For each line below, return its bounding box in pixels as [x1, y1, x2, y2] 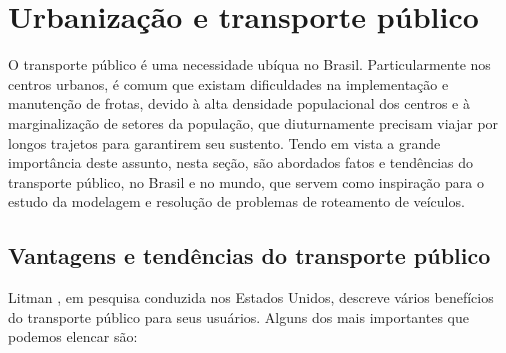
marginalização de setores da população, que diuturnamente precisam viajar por [8, 112, 499, 133]
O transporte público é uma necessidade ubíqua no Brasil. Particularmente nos [8, 54, 491, 75]
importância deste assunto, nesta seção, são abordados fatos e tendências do [8, 152, 474, 173]
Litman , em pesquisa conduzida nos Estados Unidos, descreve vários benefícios [8, 287, 494, 308]
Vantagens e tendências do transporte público [8, 240, 491, 271]
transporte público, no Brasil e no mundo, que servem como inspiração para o [8, 171, 484, 192]
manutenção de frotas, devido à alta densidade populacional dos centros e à [8, 93, 470, 114]
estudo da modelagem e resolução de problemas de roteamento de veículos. [8, 191, 465, 212]
